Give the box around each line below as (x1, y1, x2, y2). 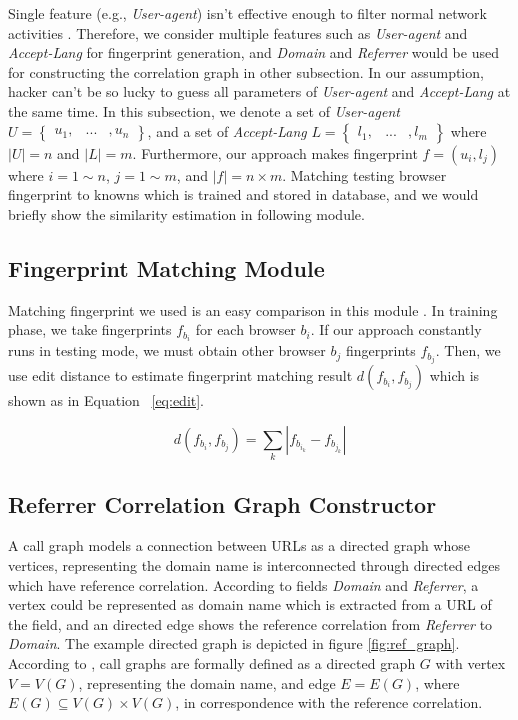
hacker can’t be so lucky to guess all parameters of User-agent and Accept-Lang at (8, 81, 511, 102)
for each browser (195, 319, 296, 340)
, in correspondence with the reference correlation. (175, 692, 483, 713)
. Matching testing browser (282, 164, 447, 185)
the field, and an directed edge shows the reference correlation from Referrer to (8, 613, 493, 634)
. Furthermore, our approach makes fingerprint (132, 142, 418, 163)
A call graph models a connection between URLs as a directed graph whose (8, 535, 470, 556)
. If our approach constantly (310, 319, 482, 340)
